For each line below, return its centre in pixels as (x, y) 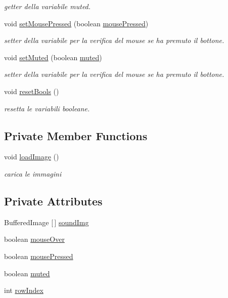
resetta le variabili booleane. (47, 108)
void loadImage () (32, 157)
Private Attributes (53, 201)
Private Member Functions (76, 135)
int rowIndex (24, 290)
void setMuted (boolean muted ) (53, 57)
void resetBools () (32, 91)
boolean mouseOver (34, 239)
